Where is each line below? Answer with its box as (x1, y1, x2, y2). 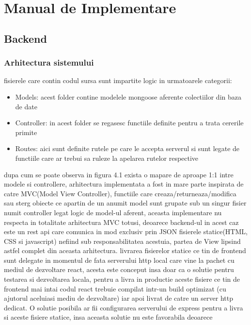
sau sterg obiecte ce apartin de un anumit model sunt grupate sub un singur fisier (4, 198, 247, 208)
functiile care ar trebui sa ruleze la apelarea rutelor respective (15, 153, 199, 163)
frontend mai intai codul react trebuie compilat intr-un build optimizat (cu (4, 283, 226, 293)
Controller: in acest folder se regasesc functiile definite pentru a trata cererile (15, 118, 244, 128)
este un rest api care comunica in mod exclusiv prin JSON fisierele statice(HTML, (4, 226, 248, 237)
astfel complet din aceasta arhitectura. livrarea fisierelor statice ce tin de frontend (4, 245, 246, 256)
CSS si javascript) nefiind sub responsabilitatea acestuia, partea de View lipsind (4, 236, 241, 246)
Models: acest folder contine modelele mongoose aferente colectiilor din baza (15, 91, 241, 102)
